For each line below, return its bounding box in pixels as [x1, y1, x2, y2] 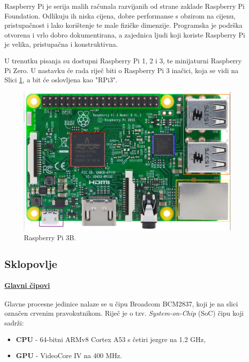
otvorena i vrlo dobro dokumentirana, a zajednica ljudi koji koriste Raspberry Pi [4, 29, 246, 39]
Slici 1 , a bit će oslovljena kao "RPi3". [4, 75, 117, 85]
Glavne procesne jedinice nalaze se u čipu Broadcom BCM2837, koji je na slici [4, 298, 238, 308]
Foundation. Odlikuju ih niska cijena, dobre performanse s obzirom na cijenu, [4, 10, 236, 20]
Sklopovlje [4, 256, 57, 271]
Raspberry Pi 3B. [24, 232, 76, 242]
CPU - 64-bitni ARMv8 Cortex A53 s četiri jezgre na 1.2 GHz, [16, 334, 206, 344]
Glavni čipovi [4, 280, 50, 290]
